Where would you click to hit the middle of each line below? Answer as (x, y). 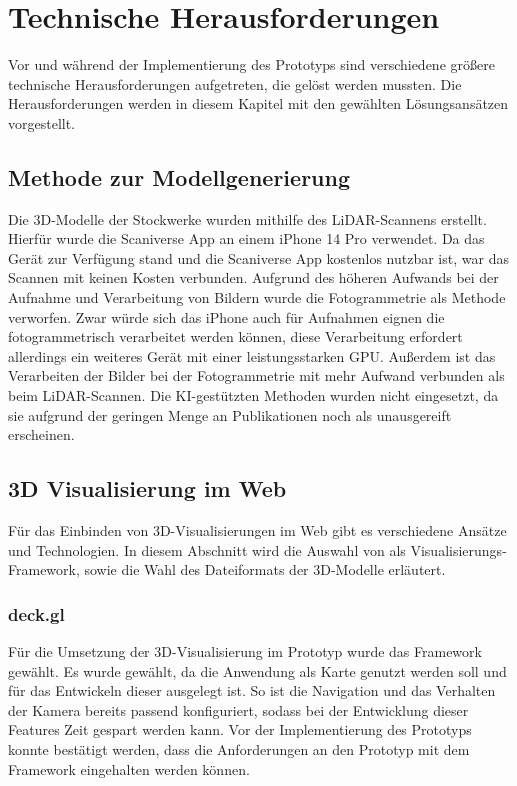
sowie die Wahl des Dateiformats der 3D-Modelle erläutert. (265, 569)
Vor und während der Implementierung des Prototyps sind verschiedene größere (251, 64)
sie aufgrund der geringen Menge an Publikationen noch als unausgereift (230, 414)
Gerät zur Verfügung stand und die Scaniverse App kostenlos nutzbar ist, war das (258, 257)
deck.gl (36, 613)
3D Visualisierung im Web (147, 488)
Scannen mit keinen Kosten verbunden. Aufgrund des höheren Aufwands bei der (253, 277)
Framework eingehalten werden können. (129, 768)
